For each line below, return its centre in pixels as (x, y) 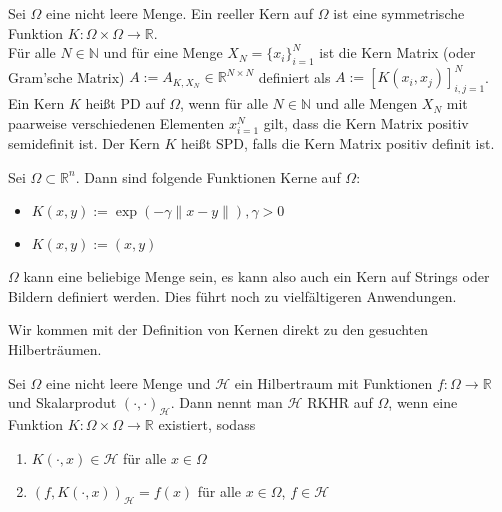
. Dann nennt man (226, 402)
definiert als (294, 76)
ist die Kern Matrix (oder (397, 52)
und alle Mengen (366, 103)
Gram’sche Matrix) (66, 76)
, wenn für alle (223, 103)
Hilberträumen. (55, 349)
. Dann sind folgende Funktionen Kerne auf (208, 176)
